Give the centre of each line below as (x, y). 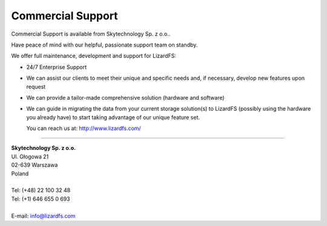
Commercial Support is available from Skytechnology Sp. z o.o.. (91, 34)
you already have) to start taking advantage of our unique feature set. (113, 117)
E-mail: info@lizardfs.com (43, 216)
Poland (20, 173)
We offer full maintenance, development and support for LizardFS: (94, 56)
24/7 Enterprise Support (57, 67)
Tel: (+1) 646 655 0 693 (41, 199)
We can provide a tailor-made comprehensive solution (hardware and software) (125, 97)
